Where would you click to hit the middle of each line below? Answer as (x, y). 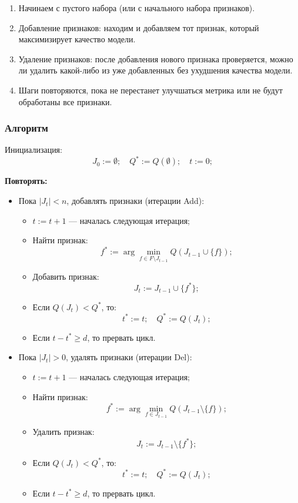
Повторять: (26, 181)
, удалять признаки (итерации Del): (129, 357)
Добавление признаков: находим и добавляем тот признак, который (139, 27)
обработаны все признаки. (65, 101)
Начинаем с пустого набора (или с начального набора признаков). (137, 8)
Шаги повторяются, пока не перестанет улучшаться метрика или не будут (150, 90)
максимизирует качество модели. (77, 39)
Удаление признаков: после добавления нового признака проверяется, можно (156, 58)
